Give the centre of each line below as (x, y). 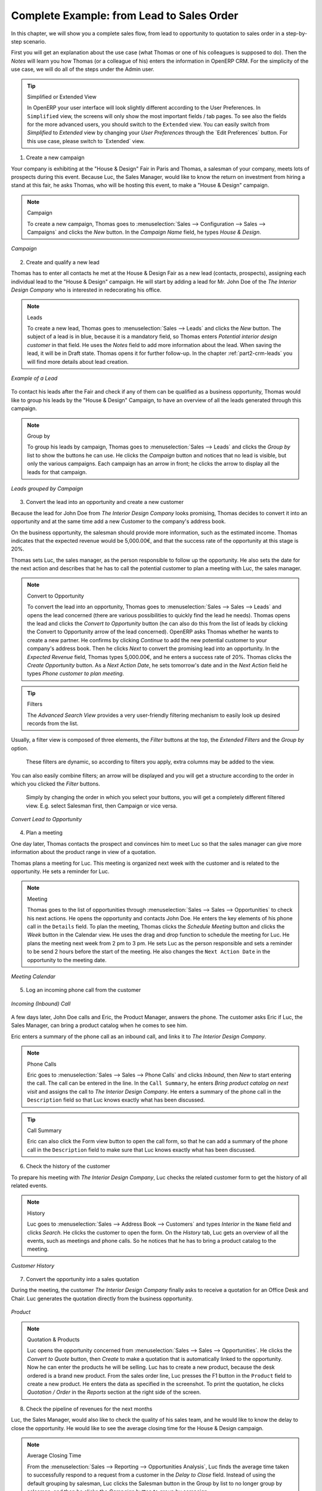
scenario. (35, 41)
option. (20, 748)
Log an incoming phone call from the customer (83, 990)
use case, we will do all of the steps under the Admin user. (83, 69)
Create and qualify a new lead (63, 262)
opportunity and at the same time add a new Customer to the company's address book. (118, 521)
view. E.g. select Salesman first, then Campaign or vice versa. (102, 806)
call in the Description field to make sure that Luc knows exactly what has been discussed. (142, 1150)
